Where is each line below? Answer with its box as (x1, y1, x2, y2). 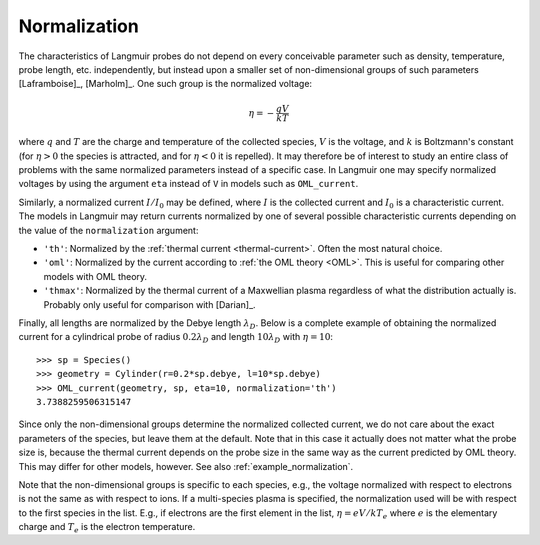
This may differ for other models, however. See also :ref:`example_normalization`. (18, 460, 354, 472)
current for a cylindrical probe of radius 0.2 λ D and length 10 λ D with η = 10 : (18, 331, 334, 345)
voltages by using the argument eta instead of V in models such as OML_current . (18, 178, 359, 190)
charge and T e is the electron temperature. (18, 521, 196, 535)
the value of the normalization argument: (18, 224, 199, 236)
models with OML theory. (43, 270, 148, 282)
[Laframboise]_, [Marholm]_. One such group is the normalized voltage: (18, 78, 313, 90)
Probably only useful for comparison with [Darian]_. (43, 298, 256, 310)
